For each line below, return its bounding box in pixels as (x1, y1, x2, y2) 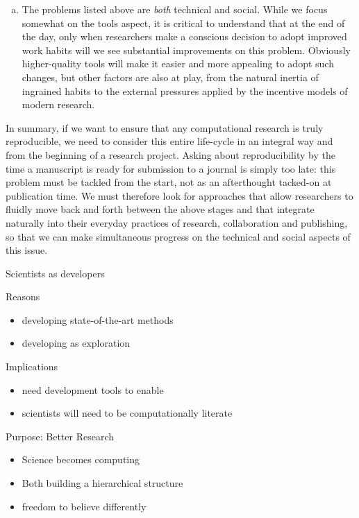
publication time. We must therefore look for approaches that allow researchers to (6, 188, 353, 202)
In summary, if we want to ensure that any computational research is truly (6, 120, 324, 135)
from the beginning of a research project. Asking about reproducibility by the (6, 147, 335, 162)
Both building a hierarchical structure (22, 476, 183, 490)
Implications (6, 359, 58, 374)
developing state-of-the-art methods (22, 312, 174, 327)
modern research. (22, 97, 95, 112)
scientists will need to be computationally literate (22, 406, 233, 420)
